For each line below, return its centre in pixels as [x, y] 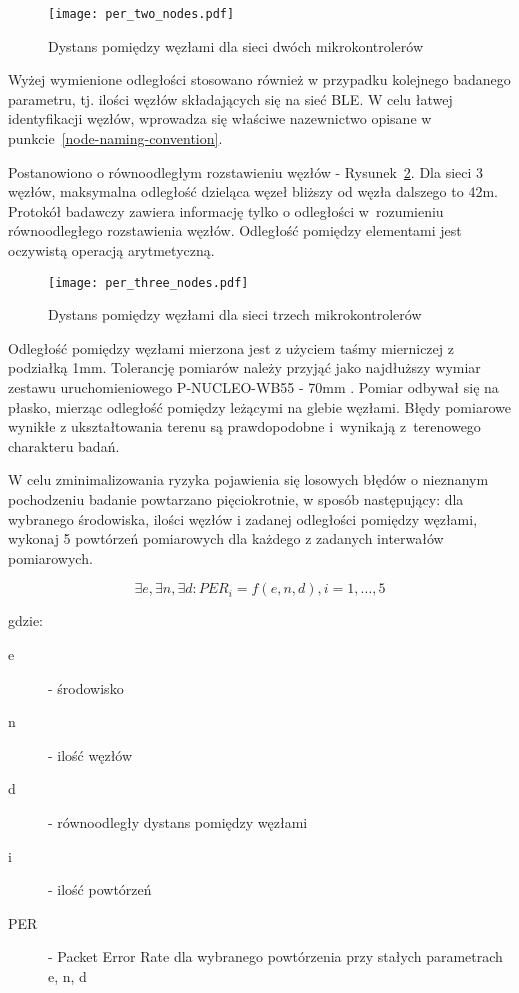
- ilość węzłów [90, 754]
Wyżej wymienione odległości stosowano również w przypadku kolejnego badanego [259, 79]
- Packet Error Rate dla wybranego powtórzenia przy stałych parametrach [275, 956]
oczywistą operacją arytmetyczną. [111, 250]
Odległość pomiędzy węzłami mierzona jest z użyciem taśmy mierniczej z [231, 347]
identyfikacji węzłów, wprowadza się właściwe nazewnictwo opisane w [220, 118]
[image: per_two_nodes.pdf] [141, 14]
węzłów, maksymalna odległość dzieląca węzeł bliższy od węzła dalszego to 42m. [253, 191]
